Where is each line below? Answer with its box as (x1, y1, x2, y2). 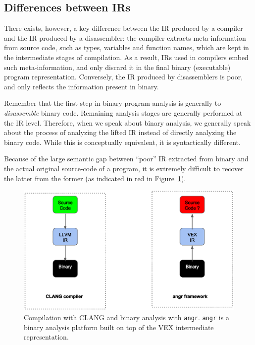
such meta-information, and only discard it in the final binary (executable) (4, 62, 231, 72)
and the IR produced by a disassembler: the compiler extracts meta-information (4, 32, 246, 43)
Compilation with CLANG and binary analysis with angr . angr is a (24, 312, 229, 322)
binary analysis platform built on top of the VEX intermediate (24, 322, 214, 332)
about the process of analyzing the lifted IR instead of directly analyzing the (4, 127, 237, 138)
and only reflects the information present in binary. (4, 81, 159, 91)
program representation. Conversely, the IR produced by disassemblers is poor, (4, 71, 243, 82)
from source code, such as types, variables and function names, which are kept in (4, 42, 249, 53)
